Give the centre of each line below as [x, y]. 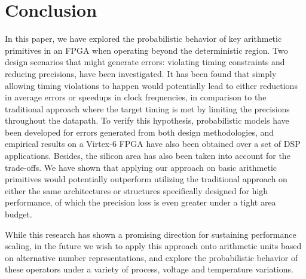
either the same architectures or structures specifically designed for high [137, 190]
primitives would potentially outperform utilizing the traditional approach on [146, 179]
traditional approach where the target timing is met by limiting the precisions [147, 108]
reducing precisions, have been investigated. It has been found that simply [141, 73]
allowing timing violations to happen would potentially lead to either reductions [151, 85]
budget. [19, 214]
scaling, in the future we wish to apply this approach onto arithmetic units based [153, 246]
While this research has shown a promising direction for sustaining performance [151, 234]
